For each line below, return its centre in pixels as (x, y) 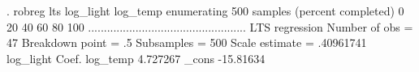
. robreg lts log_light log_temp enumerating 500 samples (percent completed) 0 (205, 11)
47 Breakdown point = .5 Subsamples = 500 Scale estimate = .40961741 (187, 42)
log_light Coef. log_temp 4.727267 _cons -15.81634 (136, 58)
